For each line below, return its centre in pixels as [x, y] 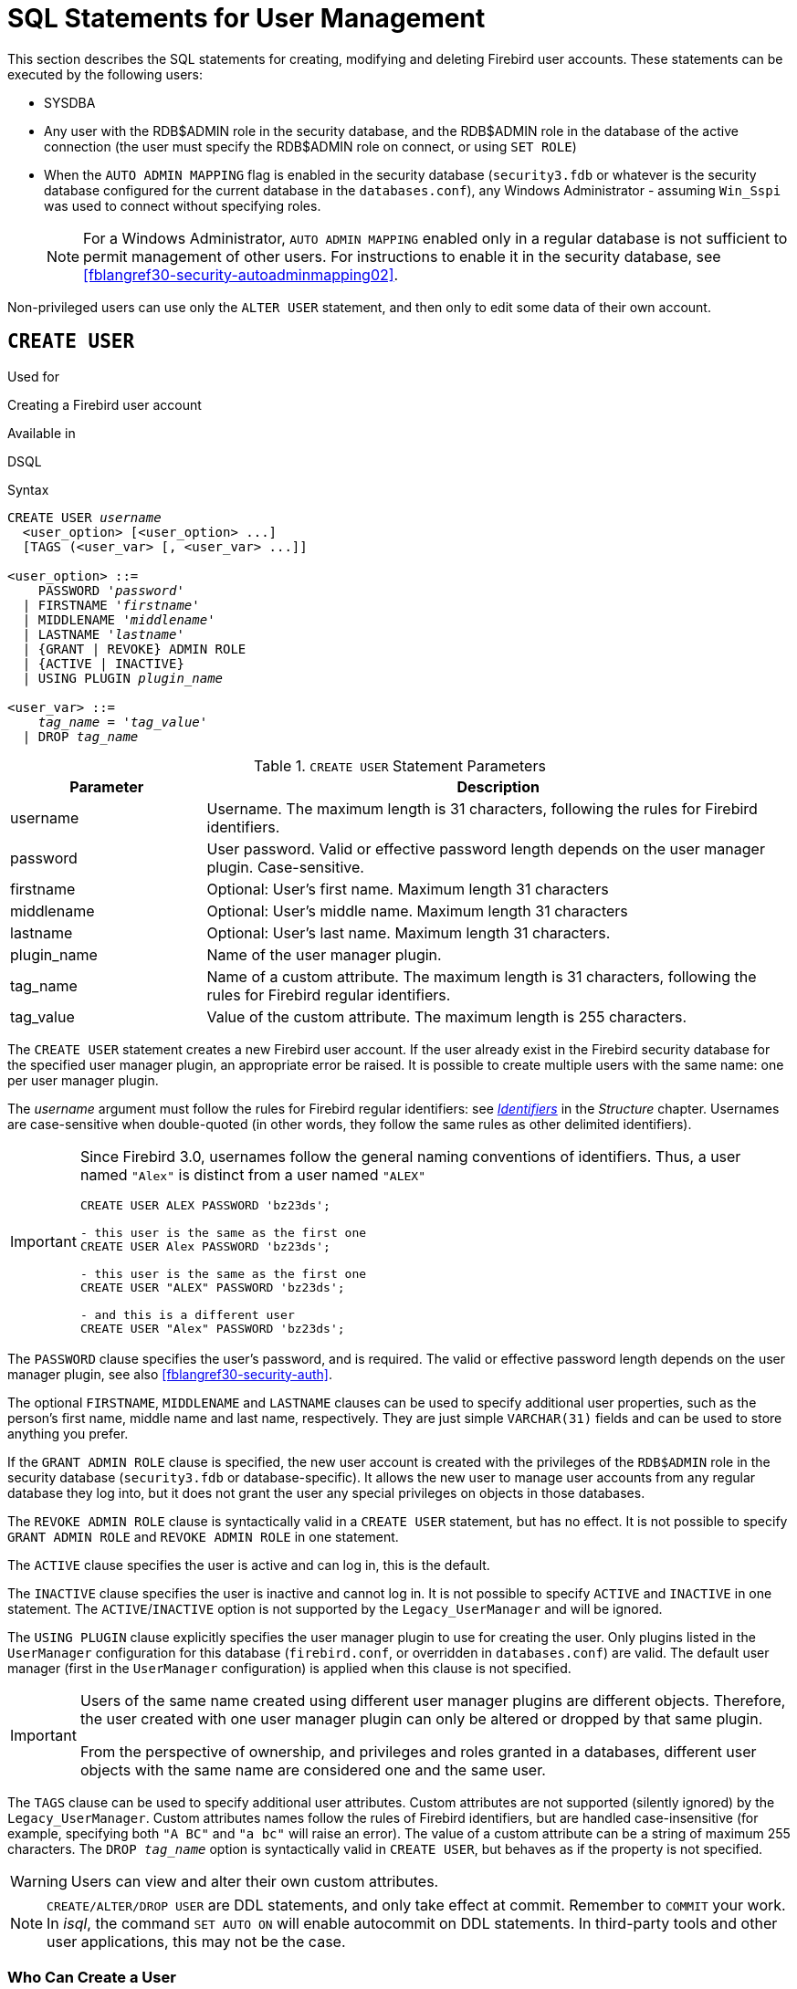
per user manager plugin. [83, 1080]
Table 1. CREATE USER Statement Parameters [400, 765]
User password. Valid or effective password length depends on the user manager [486, 848]
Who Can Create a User [92, 1977]
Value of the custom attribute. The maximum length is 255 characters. [447, 1016]
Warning [39, 1881]
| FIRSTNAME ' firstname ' [111, 605]
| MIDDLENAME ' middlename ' [119, 619]
